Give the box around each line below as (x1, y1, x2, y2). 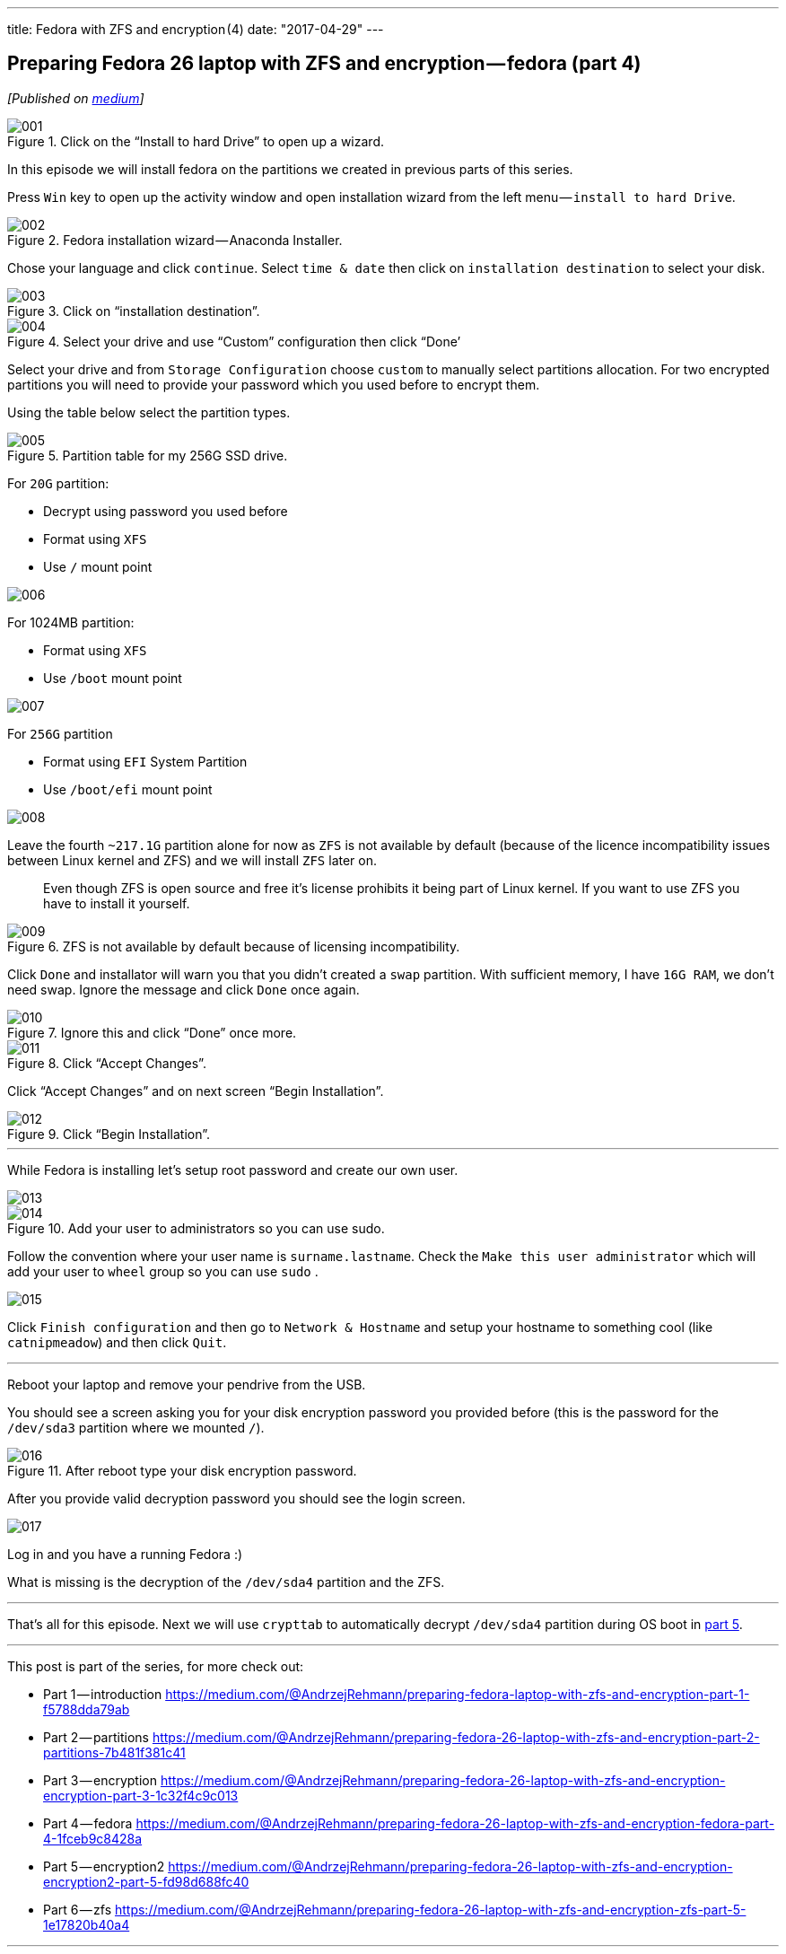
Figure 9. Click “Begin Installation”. (7, 1126, 211, 1142)
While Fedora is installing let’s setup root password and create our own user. (7, 1161, 458, 1178)
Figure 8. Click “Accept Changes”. (7, 1055, 206, 1071)
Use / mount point (43, 558, 153, 574)
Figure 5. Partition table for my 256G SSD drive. (7, 447, 288, 463)
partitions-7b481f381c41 (43, 1744, 186, 1760)
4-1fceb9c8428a (43, 1830, 143, 1846)
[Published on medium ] (7, 90, 144, 106)
